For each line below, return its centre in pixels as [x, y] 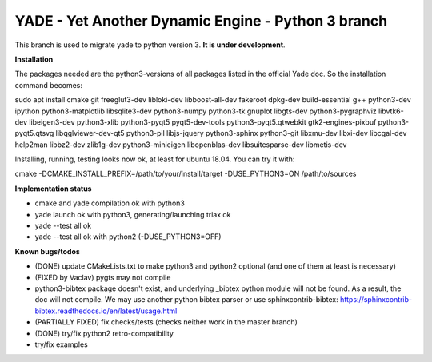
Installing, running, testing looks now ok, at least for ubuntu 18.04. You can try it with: [155, 159]
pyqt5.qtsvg [34, 133]
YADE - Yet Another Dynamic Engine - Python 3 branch [201, 21]
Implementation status [53, 189]
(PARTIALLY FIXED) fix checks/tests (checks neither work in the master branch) [166, 322]
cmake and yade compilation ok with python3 [110, 203]
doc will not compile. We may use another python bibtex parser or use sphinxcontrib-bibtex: [187, 300]
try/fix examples [61, 344]
